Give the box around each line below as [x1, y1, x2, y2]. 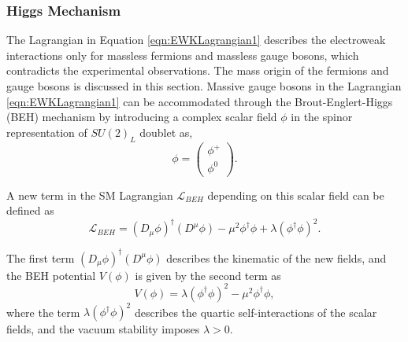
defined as [6, 202, 54, 219]
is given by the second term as [135, 267, 281, 283]
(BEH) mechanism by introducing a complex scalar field [6, 108, 277, 125]
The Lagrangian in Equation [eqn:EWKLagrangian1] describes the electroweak [6, 31, 386, 48]
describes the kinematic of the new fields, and [166, 249, 387, 266]
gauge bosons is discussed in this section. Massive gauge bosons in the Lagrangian [6, 78, 402, 94]
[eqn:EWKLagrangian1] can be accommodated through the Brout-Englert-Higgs [6, 93, 393, 109]
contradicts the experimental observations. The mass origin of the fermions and [6, 62, 389, 79]
